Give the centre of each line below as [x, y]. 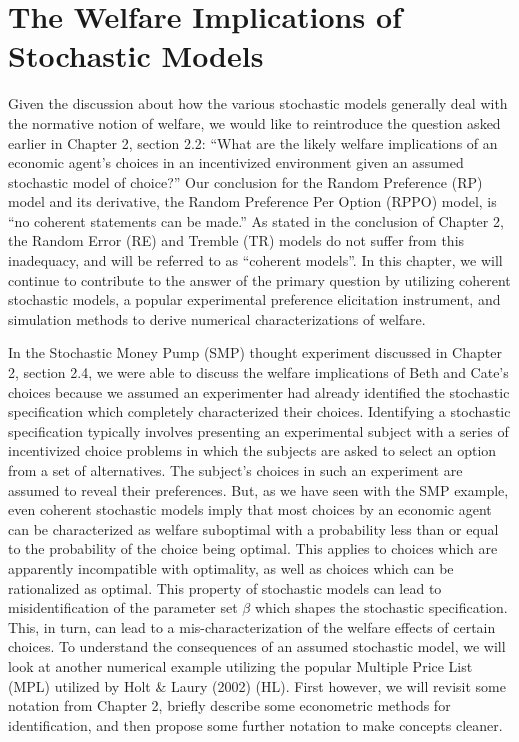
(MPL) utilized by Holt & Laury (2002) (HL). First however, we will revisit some [257, 685]
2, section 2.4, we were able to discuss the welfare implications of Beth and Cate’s [258, 372]
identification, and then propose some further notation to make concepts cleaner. [255, 724]
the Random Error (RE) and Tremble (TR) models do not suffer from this [236, 240]
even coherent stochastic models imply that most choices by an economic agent [250, 509]
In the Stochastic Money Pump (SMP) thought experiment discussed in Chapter [255, 352]
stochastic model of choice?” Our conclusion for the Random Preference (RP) [245, 181]
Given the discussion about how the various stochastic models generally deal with [258, 103]
